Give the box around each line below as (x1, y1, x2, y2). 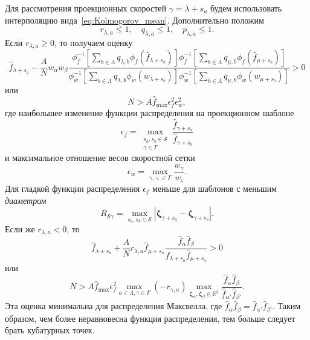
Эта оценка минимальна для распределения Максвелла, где (5, 299, 222, 312)
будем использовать (210, 2, 282, 14)
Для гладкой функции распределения (5, 181, 140, 194)
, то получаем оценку (54, 36, 133, 48)
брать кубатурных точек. (5, 324, 95, 336)
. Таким (272, 299, 301, 312)
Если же (5, 222, 35, 235)
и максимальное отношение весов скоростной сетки (5, 151, 195, 164)
